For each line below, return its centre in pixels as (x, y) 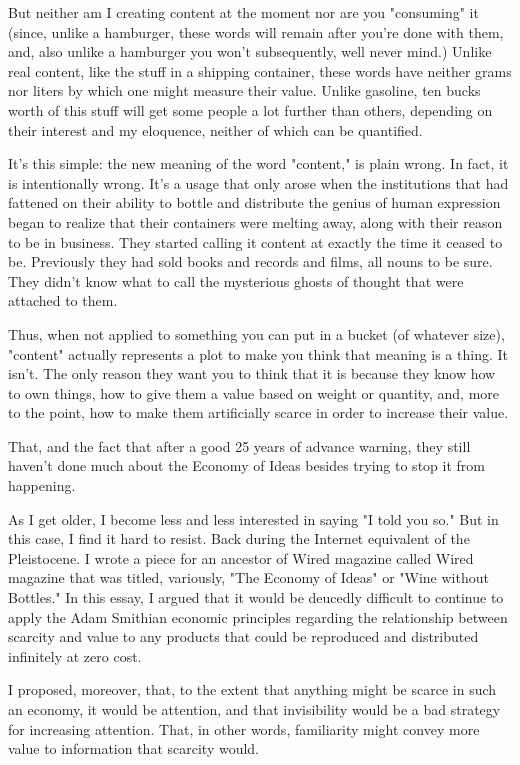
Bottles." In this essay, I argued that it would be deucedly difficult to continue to (256, 597)
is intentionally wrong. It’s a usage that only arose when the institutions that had (258, 182)
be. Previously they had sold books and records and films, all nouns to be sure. (250, 261)
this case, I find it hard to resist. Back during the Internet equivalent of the (239, 538)
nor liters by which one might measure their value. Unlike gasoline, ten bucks (244, 90)
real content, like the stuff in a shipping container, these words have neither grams (260, 70)
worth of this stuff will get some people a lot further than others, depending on (250, 109)
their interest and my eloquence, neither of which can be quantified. (215, 129)
